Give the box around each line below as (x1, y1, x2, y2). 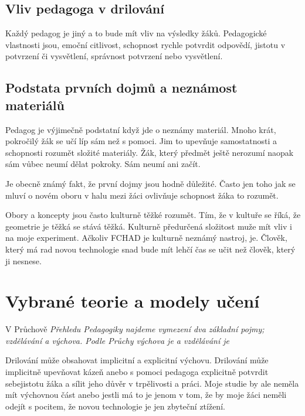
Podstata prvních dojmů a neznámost (5, 79, 238, 97)
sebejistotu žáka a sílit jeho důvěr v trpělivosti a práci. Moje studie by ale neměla (5, 377, 299, 389)
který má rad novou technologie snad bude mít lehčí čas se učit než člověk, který (5, 243, 296, 255)
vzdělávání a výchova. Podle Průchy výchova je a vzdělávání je (5, 334, 230, 346)
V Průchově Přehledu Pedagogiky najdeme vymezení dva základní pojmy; (5, 323, 265, 335)
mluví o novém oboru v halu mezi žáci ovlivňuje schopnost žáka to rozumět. (5, 189, 279, 201)
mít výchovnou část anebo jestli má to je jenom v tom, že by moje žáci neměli (5, 388, 287, 401)
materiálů (5, 96, 65, 114)
